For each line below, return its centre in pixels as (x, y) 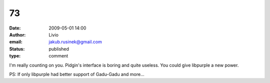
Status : (17, 49)
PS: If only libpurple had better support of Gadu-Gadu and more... (77, 74)
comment (58, 56)
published (59, 49)
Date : (15, 28)
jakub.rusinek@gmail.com (75, 42)
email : (16, 42)
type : (15, 56)
